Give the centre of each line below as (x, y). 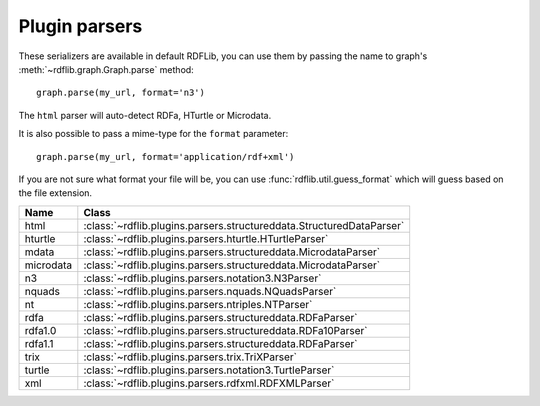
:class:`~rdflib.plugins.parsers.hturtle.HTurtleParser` (206, 238)
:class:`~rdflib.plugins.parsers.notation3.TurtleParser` (209, 370)
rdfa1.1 (39, 343)
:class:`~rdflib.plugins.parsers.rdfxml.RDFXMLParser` (209, 383)
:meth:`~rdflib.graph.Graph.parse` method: (106, 69)
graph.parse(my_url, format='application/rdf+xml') (165, 156)
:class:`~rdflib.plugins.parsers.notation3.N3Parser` (202, 278)
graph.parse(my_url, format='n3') (120, 93)
